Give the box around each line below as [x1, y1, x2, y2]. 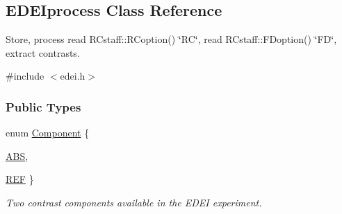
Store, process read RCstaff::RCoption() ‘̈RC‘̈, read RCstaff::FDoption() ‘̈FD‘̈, [6, 32, 337, 46]
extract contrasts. [6, 45, 80, 60]
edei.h [60, 69, 85, 83]
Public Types [6, 98, 81, 115]
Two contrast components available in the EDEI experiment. [6, 195, 262, 209]
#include [6, 69, 44, 83]
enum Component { [6, 125, 90, 140]
